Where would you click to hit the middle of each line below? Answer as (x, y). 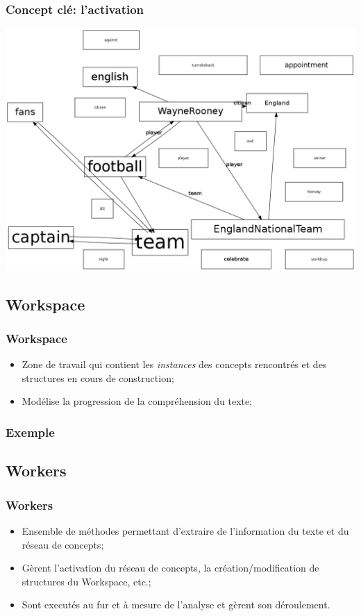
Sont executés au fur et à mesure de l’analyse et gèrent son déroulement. (176, 605)
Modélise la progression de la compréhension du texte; (137, 401)
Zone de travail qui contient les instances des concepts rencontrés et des (174, 364)
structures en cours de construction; (98, 377)
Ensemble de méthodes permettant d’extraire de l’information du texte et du (185, 530)
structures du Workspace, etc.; (86, 581)
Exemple (30, 432)
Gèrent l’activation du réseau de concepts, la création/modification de (170, 568)
